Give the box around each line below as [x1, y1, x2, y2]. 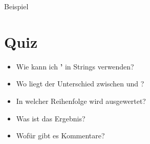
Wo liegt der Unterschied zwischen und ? [16, 78, 144, 89]
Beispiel [4, 1, 29, 11]
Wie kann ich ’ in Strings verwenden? [16, 61, 134, 71]
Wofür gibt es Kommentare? [16, 130, 105, 141]
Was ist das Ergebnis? [16, 113, 85, 123]
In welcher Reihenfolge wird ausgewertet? [16, 95, 146, 106]
